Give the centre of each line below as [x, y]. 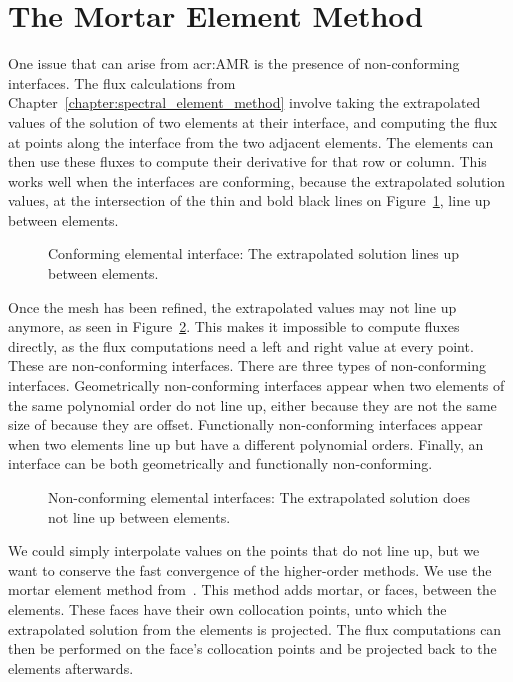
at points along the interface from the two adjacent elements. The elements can [251, 141]
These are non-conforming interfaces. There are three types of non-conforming [247, 365]
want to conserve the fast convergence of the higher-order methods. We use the [250, 569]
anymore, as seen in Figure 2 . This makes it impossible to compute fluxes [234, 326]
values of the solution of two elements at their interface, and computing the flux [253, 121]
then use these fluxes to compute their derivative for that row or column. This [247, 161]
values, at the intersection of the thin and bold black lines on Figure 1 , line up [249, 200]
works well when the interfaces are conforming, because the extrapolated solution [257, 180]
